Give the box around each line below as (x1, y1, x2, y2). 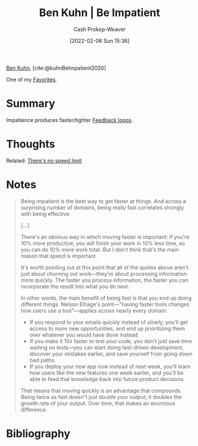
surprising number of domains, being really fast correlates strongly (20, 204, 184, 211)
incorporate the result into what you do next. (20, 283, 130, 290)
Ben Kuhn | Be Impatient (39, 6, 161, 20)
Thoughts (6, 138, 55, 151)
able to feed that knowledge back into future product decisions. (29, 375, 185, 382)
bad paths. (29, 356, 56, 363)
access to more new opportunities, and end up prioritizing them (29, 325, 186, 332)
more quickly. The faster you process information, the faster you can (20, 276, 189, 283)
